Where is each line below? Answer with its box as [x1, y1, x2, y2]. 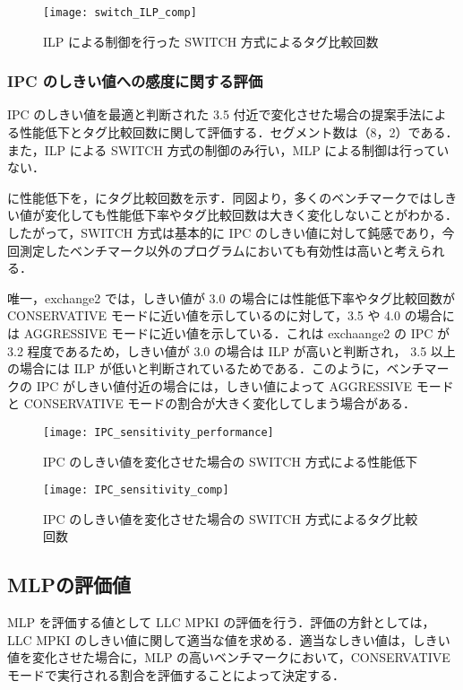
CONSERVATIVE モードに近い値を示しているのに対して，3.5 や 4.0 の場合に [7, 306, 455, 325]
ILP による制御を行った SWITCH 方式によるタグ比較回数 [43, 31, 379, 50]
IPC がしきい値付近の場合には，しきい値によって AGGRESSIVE [36, 376, 413, 395]
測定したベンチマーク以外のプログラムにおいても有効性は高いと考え [19, 240, 420, 259]
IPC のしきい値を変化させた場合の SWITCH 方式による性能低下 [43, 451, 418, 470]
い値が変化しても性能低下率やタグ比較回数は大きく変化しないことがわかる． [7, 205, 458, 224]
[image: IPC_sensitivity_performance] [43, 425, 274, 439]
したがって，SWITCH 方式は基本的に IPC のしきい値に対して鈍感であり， [7, 223, 442, 242]
